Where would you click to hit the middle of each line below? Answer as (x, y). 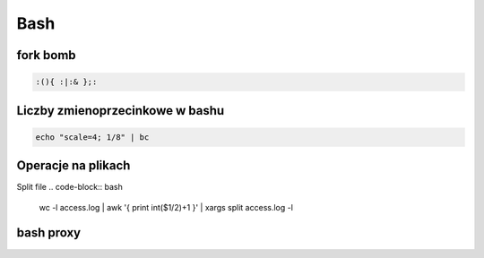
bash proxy (49, 233)
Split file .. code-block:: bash (69, 187)
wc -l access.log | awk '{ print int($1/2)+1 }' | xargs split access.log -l (166, 207)
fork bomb (46, 55)
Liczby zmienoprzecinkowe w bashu (121, 111)
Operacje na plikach (73, 166)
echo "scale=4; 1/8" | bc (92, 137)
